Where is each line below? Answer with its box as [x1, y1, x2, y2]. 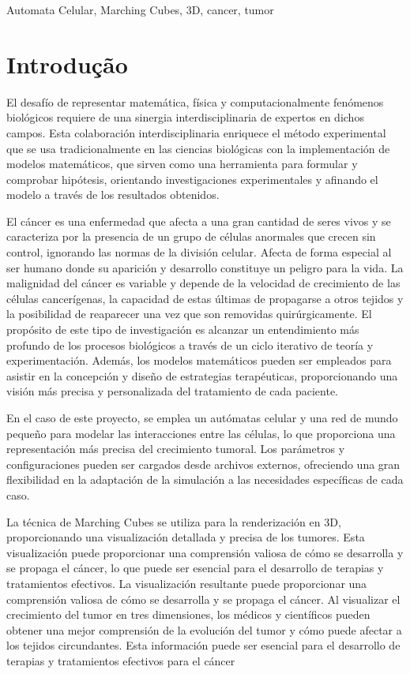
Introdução [6, 47, 128, 80]
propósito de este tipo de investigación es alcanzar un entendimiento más [6, 321, 359, 338]
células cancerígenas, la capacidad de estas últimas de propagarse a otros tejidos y [6, 290, 404, 306]
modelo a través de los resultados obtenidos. [6, 186, 220, 203]
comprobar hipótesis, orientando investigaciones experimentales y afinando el [6, 170, 378, 187]
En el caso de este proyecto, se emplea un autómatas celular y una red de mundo [6, 410, 398, 425]
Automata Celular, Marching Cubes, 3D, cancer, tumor [6, 2, 274, 17]
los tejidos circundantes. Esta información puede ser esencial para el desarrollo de [6, 637, 401, 653]
